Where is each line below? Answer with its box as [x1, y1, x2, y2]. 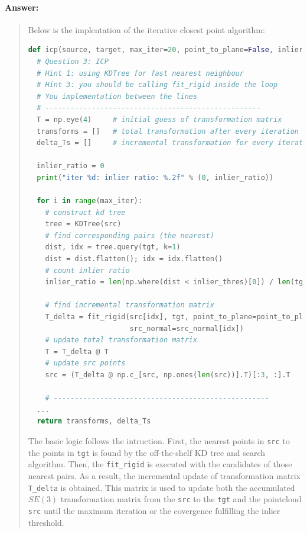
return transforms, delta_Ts [37, 417, 151, 426]
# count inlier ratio [45, 266, 130, 275]
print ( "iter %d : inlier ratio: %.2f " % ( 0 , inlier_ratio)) [37, 173, 274, 182]
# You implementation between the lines [37, 92, 198, 101]
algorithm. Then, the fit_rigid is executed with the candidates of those [28, 458, 292, 470]
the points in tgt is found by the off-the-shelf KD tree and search [28, 446, 266, 458]
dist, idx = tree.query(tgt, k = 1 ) [45, 243, 181, 252]
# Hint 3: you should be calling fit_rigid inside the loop [37, 81, 278, 89]
